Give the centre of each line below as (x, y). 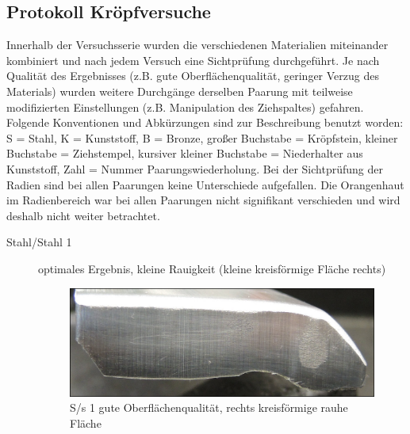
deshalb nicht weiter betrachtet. (83, 215)
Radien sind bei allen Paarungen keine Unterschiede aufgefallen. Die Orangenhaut (205, 184)
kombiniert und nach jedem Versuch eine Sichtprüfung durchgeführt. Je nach (193, 60)
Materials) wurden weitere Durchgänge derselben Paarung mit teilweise (180, 91)
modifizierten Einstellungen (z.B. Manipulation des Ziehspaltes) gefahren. (185, 107)
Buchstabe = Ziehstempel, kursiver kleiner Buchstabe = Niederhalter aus (185, 153)
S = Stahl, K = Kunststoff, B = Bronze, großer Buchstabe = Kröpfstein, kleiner (202, 137)
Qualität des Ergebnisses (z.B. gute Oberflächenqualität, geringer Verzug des (193, 76)
